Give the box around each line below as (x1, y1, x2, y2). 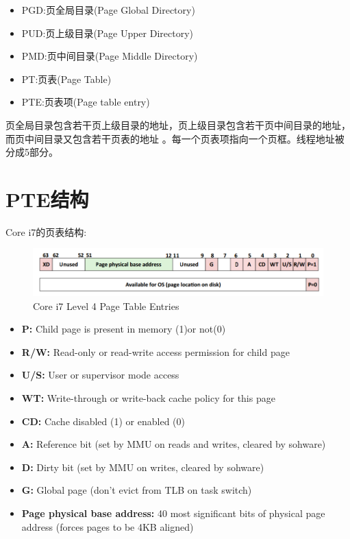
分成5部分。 (5, 145, 58, 159)
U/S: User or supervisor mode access (21, 368, 179, 382)
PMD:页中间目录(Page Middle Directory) (21, 49, 198, 63)
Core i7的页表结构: (5, 224, 87, 239)
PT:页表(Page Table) (21, 71, 112, 86)
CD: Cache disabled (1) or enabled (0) (21, 414, 185, 428)
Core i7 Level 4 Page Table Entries (33, 298, 179, 313)
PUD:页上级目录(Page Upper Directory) (21, 25, 193, 40)
